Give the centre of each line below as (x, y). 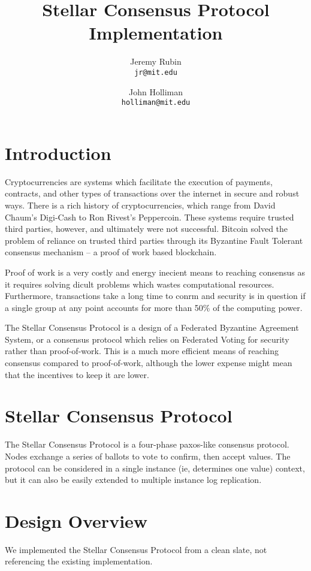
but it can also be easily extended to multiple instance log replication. (133, 480)
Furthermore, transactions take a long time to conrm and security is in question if (155, 296)
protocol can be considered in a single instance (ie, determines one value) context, (155, 468)
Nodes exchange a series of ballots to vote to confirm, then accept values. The (148, 456)
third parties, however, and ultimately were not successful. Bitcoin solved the (147, 229)
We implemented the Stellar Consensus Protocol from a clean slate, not (136, 549)
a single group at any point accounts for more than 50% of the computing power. (154, 307)
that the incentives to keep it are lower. (77, 374)
